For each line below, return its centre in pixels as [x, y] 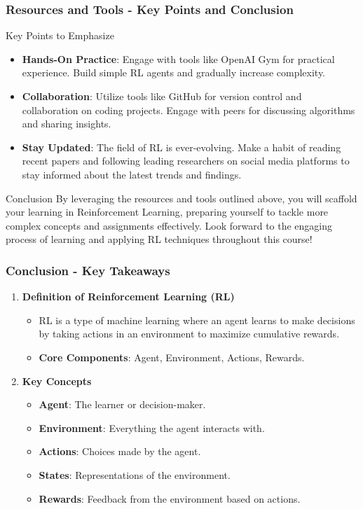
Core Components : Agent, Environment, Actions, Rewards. [172, 357]
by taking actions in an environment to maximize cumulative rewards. [189, 334]
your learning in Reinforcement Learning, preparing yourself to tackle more [167, 212]
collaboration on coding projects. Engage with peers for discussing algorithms [189, 110]
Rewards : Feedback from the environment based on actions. [170, 498]
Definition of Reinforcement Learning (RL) [128, 297]
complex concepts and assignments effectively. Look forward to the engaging [169, 225]
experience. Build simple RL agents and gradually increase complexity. [174, 72]
